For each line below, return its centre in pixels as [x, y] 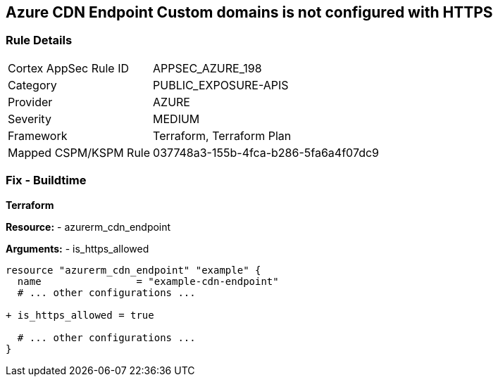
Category [32, 85]
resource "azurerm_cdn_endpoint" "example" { [133, 270]
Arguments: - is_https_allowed [77, 248]
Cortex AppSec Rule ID [69, 68]
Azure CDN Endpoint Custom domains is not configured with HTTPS [249, 12]
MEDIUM [176, 119]
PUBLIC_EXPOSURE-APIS [221, 85]
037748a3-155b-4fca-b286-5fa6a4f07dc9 [266, 152]
